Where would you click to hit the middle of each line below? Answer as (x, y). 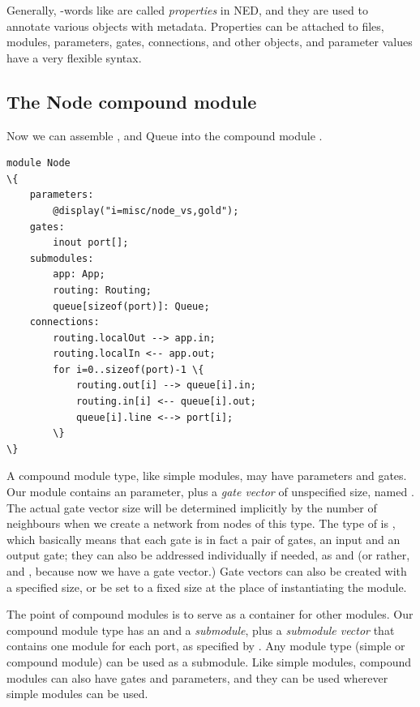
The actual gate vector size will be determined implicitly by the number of (192, 507)
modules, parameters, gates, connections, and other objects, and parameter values (210, 42)
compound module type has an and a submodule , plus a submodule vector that (201, 630)
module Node (39, 163)
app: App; (79, 274)
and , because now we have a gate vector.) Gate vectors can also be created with (207, 571)
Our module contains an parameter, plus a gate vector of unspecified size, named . (210, 492)
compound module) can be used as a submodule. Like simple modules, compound (209, 661)
